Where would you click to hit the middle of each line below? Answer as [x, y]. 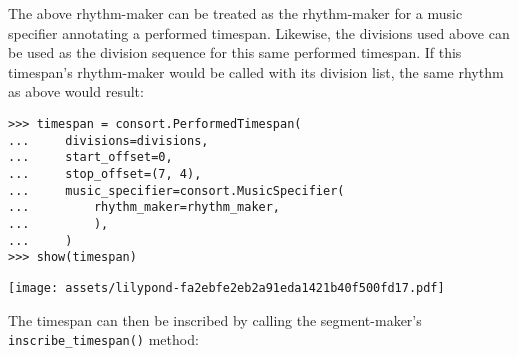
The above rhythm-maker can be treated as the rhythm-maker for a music [235, 13]
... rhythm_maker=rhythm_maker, [144, 207]
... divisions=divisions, [108, 140]
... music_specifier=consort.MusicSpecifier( [176, 190]
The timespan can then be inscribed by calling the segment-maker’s [215, 319]
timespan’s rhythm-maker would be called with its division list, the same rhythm [256, 71]
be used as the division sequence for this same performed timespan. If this [235, 52]
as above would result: [76, 91]
